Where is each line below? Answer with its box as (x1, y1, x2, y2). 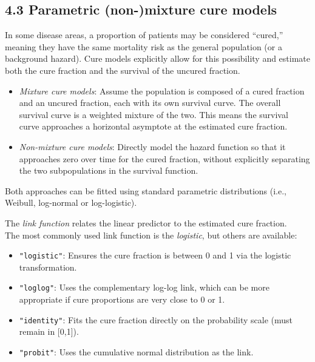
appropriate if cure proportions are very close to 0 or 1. (19, 293, 225, 306)
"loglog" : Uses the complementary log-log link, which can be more (19, 281, 269, 294)
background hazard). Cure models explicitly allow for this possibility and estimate (5, 52, 311, 65)
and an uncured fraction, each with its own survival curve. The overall (19, 96, 281, 109)
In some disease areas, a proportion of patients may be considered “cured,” (5, 28, 283, 41)
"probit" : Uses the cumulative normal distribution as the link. (19, 345, 254, 358)
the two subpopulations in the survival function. (19, 164, 198, 177)
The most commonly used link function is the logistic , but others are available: (5, 228, 297, 241)
